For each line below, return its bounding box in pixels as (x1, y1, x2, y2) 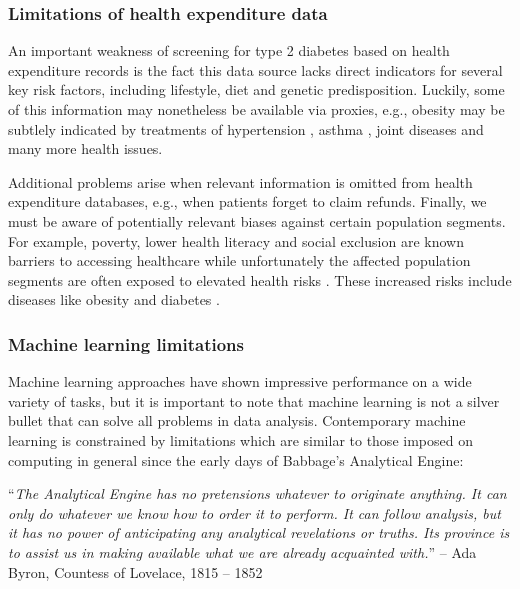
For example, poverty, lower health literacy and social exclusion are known (8, 230, 464, 251)
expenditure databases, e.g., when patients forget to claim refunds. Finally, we (8, 191, 487, 212)
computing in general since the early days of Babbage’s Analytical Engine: (8, 449, 464, 470)
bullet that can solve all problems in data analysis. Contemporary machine (8, 410, 466, 431)
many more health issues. (8, 138, 163, 159)
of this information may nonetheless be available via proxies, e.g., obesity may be (8, 99, 505, 119)
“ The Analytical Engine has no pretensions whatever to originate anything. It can (8, 483, 507, 504)
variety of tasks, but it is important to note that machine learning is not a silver (8, 390, 500, 411)
